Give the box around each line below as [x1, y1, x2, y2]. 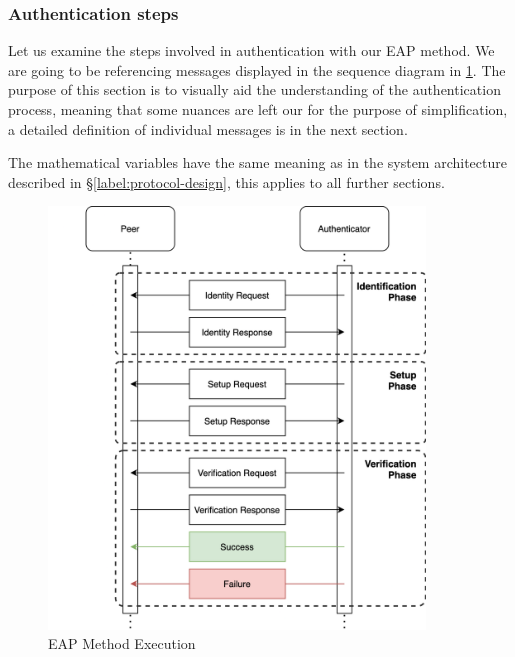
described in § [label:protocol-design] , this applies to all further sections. [8, 171, 445, 192]
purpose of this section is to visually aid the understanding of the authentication [8, 79, 501, 100]
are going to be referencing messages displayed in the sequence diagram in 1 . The [8, 59, 506, 80]
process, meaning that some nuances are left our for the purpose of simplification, [8, 99, 508, 119]
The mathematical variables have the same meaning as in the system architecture [8, 152, 507, 173]
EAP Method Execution [48, 633, 196, 654]
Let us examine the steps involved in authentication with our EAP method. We [8, 40, 495, 61]
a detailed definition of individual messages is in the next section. [8, 118, 408, 139]
